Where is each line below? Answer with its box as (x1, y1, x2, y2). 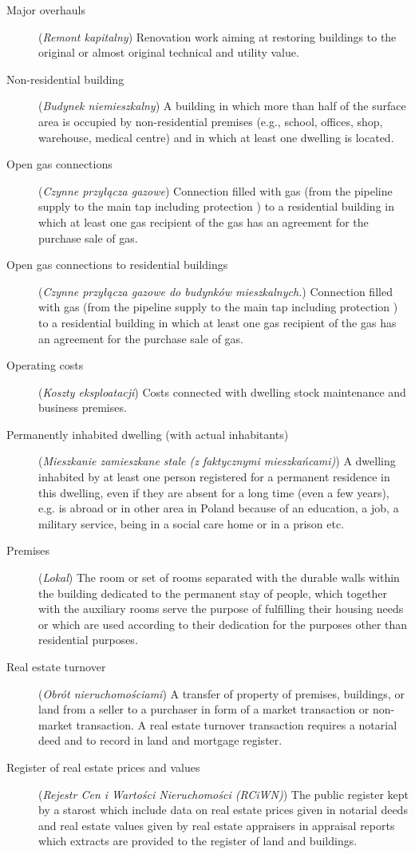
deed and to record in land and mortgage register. (38, 732, 283, 749)
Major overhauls (6, 2, 85, 18)
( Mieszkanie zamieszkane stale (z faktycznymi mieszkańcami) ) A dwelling (38, 453, 396, 469)
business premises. (38, 399, 127, 416)
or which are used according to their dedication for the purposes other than (38, 615, 408, 632)
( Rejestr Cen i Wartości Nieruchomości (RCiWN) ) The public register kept (38, 785, 409, 802)
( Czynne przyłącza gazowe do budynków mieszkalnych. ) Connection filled (38, 283, 393, 299)
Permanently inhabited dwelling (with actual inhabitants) (6, 425, 289, 442)
